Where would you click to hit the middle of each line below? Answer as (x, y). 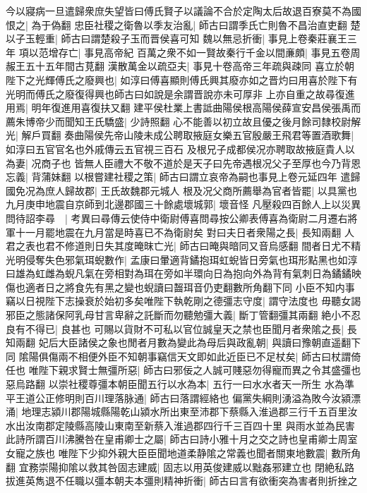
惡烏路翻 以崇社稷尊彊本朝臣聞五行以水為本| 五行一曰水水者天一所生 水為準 (180, 384)
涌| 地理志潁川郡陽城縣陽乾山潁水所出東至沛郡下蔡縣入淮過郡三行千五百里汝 (182, 412)
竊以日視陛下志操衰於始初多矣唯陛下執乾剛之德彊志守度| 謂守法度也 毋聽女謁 (183, 301)
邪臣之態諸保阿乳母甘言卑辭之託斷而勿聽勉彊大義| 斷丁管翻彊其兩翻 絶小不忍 (183, 315)
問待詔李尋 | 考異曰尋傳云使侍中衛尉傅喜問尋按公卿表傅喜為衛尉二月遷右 (177, 218)
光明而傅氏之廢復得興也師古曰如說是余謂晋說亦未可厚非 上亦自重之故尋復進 (180, 93)
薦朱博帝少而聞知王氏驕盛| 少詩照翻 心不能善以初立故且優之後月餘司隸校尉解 (183, 121)
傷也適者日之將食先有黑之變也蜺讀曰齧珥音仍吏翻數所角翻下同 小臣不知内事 (180, 287)
